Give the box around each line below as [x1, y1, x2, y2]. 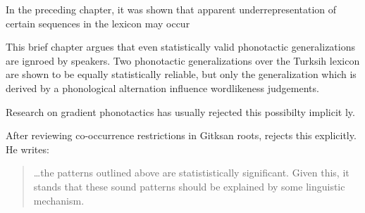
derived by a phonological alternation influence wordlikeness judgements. [6, 80, 319, 95]
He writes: [6, 141, 49, 156]
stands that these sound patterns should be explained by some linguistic [33, 179, 345, 193]
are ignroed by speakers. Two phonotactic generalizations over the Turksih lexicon [6, 53, 360, 67]
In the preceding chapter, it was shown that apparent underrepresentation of [6, 2, 337, 16]
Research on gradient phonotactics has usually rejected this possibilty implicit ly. [6, 104, 355, 119]
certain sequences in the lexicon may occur [6, 15, 190, 30]
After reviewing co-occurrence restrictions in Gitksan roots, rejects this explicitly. [6, 128, 357, 143]
